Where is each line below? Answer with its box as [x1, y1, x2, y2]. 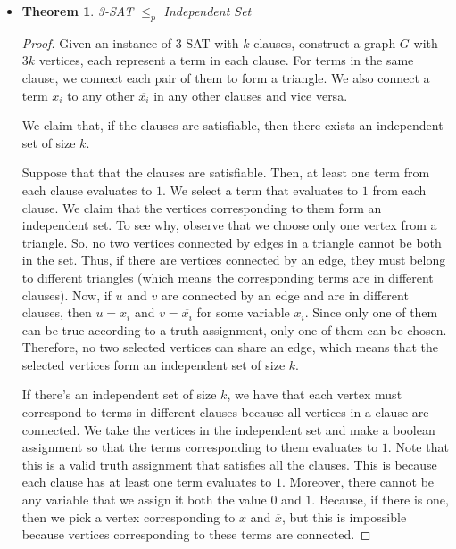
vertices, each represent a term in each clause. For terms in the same [38, 51, 414, 70]
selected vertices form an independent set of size [21, 355, 286, 373]
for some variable [196, 303, 290, 322]
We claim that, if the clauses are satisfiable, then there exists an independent [21, 116, 444, 135]
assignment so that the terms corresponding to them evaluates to [21, 438, 378, 456]
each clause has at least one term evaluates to [21, 472, 272, 491]
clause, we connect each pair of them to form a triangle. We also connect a [21, 68, 430, 86]
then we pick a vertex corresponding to [21, 507, 236, 526]
